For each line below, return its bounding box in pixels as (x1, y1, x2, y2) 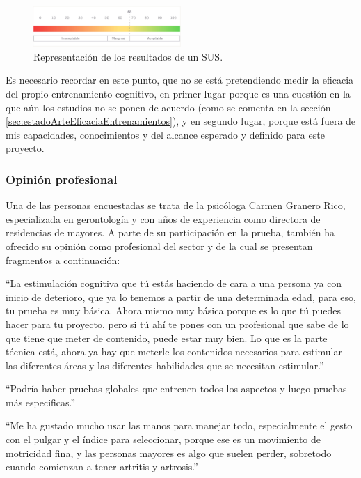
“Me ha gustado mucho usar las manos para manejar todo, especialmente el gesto (6, 418, 353, 433)
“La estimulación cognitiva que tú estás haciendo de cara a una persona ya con (6, 276, 342, 291)
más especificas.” (6, 394, 76, 409)
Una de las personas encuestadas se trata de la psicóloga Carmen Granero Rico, (6, 198, 346, 213)
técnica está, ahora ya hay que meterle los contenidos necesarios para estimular (6, 344, 342, 359)
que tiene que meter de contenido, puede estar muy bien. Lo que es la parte (6, 330, 328, 345)
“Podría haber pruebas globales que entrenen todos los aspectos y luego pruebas (6, 381, 347, 396)
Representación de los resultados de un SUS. (33, 49, 223, 63)
